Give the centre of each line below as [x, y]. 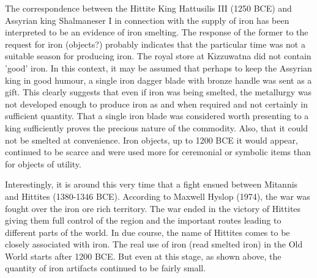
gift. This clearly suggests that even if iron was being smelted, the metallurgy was [158, 92]
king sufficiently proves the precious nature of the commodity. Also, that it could [157, 127]
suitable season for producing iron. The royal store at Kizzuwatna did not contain [158, 56]
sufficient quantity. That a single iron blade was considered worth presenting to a [157, 116]
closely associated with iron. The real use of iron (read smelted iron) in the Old [154, 244]
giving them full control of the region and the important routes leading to [143, 220]
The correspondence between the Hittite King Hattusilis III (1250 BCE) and [148, 8]
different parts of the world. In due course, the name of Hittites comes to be [147, 232]
